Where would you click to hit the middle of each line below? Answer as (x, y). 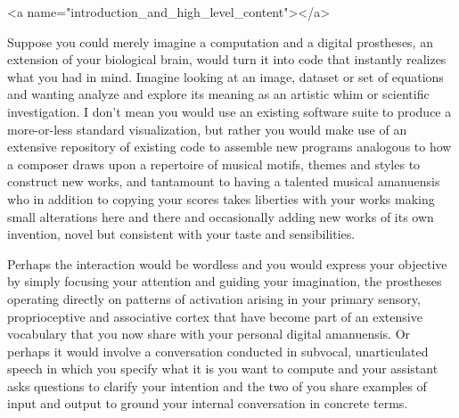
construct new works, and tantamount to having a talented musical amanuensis (224, 181)
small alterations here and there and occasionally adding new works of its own (221, 216)
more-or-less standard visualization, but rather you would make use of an (207, 129)
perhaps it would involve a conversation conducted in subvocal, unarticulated (218, 351)
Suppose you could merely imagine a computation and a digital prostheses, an (220, 41)
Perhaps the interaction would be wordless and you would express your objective (227, 263)
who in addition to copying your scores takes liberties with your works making (221, 198)
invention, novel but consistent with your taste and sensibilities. (181, 234)
